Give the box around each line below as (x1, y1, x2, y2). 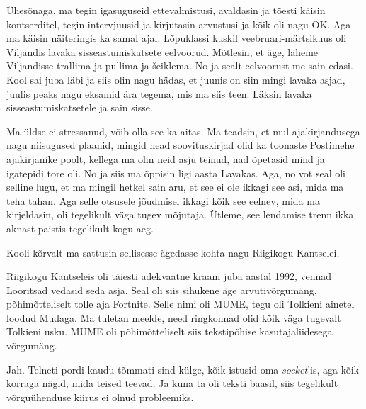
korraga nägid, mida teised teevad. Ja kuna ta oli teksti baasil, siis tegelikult (6, 376, 338, 391)
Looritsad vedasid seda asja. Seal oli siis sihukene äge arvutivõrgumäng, (6, 282, 317, 297)
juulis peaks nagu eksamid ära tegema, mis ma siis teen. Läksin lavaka (6, 86, 312, 101)
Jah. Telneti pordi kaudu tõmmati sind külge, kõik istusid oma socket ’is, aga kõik (6, 362, 359, 376)
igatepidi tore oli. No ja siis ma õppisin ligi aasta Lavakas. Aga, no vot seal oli (6, 165, 346, 180)
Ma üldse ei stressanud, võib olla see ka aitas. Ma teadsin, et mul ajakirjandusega (6, 123, 360, 138)
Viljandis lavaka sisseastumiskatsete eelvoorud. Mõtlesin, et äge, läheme (6, 44, 319, 59)
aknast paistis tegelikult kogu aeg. (6, 220, 154, 235)
